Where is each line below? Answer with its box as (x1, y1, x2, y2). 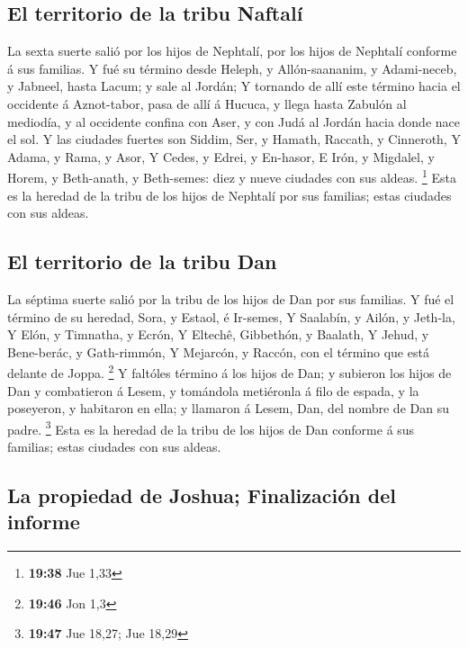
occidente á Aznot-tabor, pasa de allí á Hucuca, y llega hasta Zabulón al (7, 94, 407, 112)
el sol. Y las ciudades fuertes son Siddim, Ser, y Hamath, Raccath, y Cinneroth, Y (7, 130, 461, 148)
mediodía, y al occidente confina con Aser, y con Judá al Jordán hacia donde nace (7, 112, 460, 130)
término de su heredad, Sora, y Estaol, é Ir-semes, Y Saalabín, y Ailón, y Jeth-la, (7, 307, 455, 326)
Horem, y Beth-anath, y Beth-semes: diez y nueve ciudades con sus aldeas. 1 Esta (7, 166, 456, 187)
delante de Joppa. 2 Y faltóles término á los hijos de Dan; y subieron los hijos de (7, 361, 452, 382)
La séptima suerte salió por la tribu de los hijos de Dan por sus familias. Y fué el (7, 290, 454, 308)
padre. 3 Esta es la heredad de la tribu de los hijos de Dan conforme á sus (7, 417, 415, 438)
